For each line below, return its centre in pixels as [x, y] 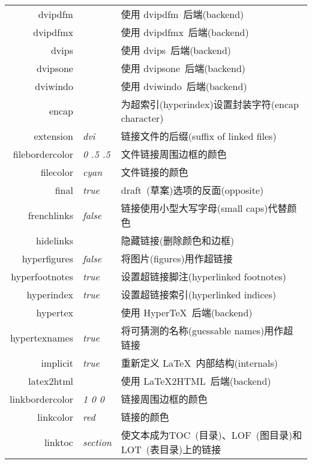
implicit [57, 363]
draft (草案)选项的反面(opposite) [192, 190]
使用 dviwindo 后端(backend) [184, 86]
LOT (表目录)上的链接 [171, 449]
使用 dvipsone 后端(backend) [183, 68]
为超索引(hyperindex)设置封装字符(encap [210, 104]
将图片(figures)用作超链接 [177, 258]
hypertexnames [41, 337]
